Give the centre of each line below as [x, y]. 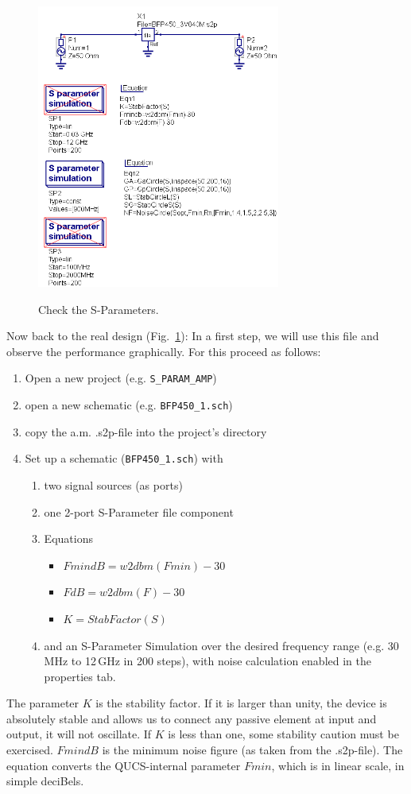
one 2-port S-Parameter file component [139, 511]
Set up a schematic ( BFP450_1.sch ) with [124, 458]
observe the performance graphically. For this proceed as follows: [164, 351]
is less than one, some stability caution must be [283, 734]
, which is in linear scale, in [338, 765]
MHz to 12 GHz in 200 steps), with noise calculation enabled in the [207, 661]
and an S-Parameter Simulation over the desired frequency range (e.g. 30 [221, 645]
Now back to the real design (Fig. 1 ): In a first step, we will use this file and [193, 336]
